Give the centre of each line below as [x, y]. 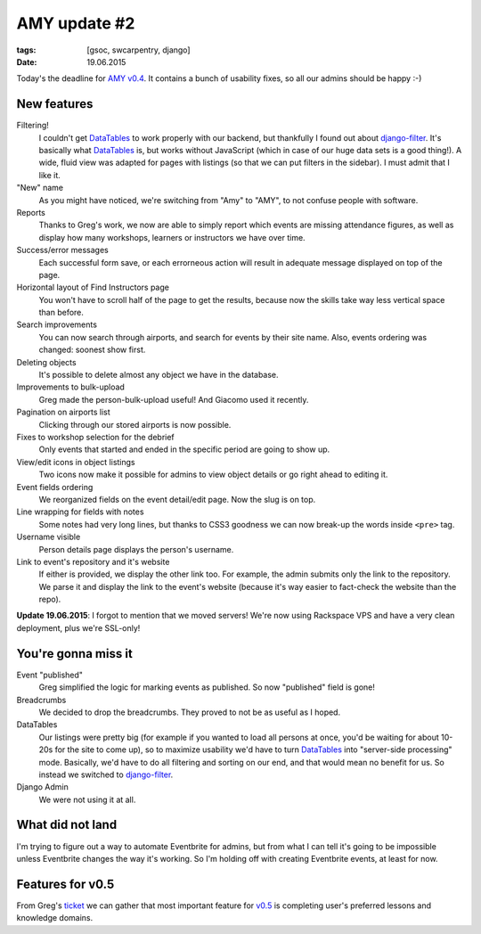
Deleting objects [46, 362]
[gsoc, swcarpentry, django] [139, 50]
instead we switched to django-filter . [106, 774]
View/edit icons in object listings [76, 462]
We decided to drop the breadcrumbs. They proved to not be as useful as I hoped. [190, 712]
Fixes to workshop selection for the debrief [96, 437]
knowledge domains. [55, 918]
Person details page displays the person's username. [136, 549]
